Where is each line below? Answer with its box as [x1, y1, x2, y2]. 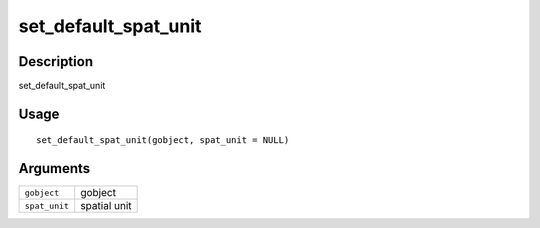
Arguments [18, 160, 91, 177]
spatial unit [80, 199, 132, 213]
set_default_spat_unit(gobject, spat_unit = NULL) [36, 135, 290, 146]
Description [18, 53, 94, 70]
